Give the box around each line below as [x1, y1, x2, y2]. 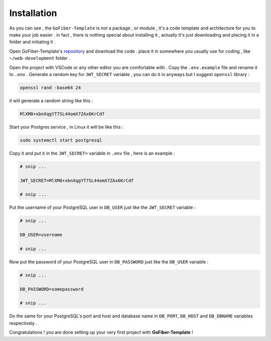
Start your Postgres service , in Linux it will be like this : [9, 124, 123, 130]
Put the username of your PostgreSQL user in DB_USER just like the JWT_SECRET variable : [9, 204, 196, 210]
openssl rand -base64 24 [20, 85, 81, 90]
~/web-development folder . [9, 55, 70, 61]
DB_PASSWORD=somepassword [20, 286, 84, 292]
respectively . [9, 320, 38, 326]
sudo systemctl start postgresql [20, 137, 102, 143]
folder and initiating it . [9, 39, 56, 45]
